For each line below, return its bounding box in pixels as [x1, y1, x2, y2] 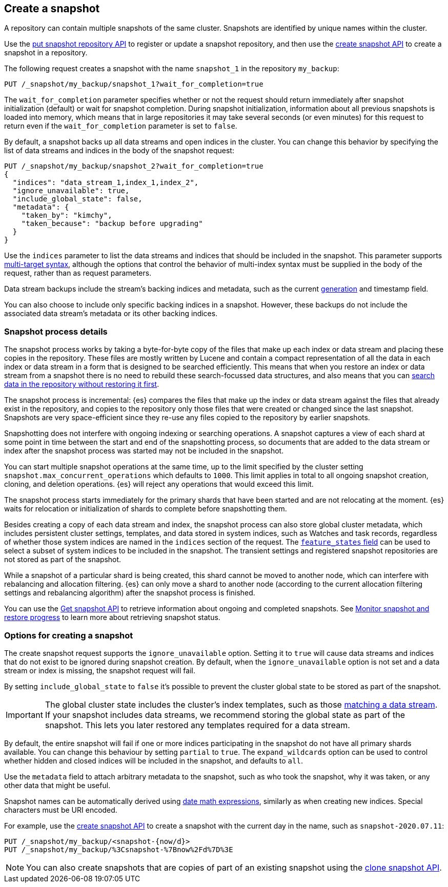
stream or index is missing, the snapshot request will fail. [4, 666, 195, 675]
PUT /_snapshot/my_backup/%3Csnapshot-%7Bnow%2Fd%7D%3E [4, 845, 233, 854]
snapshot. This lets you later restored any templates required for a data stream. [45, 719, 350, 730]
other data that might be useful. [4, 780, 111, 790]
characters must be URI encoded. [4, 805, 117, 814]
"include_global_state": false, [12, 195, 142, 203]
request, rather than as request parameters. [4, 269, 152, 278]
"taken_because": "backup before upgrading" [21, 219, 203, 228]
